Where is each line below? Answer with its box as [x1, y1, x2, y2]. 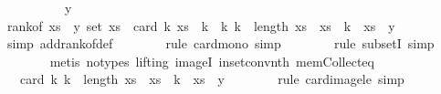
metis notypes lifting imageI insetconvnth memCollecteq [49, 51, 374, 70]
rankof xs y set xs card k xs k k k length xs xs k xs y [6, 16, 395, 35]
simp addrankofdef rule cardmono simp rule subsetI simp [6, 34, 435, 53]
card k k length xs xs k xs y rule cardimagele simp [19, 69, 404, 89]
